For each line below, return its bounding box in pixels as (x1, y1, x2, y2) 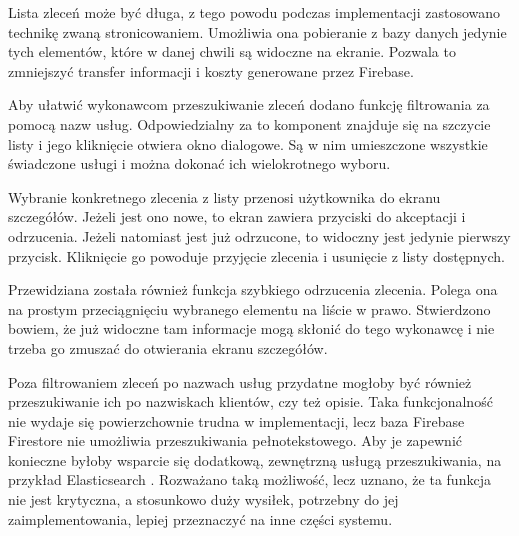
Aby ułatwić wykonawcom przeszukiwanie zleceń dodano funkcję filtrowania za (8, 94, 490, 115)
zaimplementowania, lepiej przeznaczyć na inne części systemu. (8, 508, 393, 529)
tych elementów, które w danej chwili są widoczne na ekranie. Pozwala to (8, 41, 456, 62)
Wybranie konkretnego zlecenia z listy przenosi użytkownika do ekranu (8, 186, 441, 207)
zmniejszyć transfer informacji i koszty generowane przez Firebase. (8, 60, 414, 81)
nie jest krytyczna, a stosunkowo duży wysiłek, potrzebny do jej (8, 489, 399, 510)
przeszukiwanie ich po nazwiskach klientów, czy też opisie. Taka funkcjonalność (8, 391, 493, 412)
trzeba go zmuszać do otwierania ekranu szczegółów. (8, 337, 328, 358)
